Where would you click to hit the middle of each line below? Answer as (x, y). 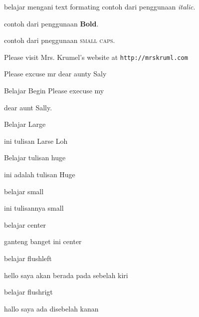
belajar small (24, 191)
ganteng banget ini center (43, 241)
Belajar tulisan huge (35, 158)
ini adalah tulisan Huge (40, 174)
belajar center (25, 224)
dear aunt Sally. (28, 107)
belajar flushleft (28, 258)
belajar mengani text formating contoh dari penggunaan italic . (100, 6)
